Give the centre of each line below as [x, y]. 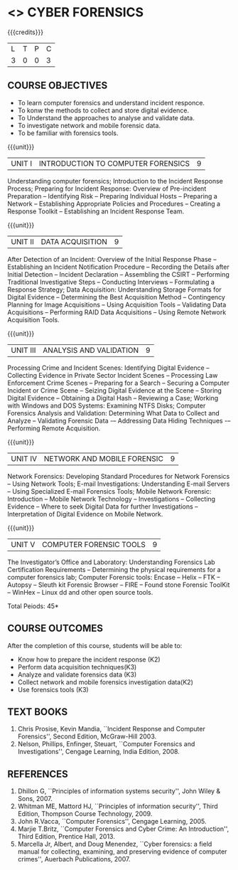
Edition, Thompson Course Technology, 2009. [85, 814]
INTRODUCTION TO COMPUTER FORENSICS [114, 163]
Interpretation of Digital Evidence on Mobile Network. [85, 514]
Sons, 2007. [35, 799]
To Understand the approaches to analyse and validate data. [106, 117]
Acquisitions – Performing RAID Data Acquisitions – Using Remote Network [117, 312]
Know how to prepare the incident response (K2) [89, 659]
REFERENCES [38, 774]
